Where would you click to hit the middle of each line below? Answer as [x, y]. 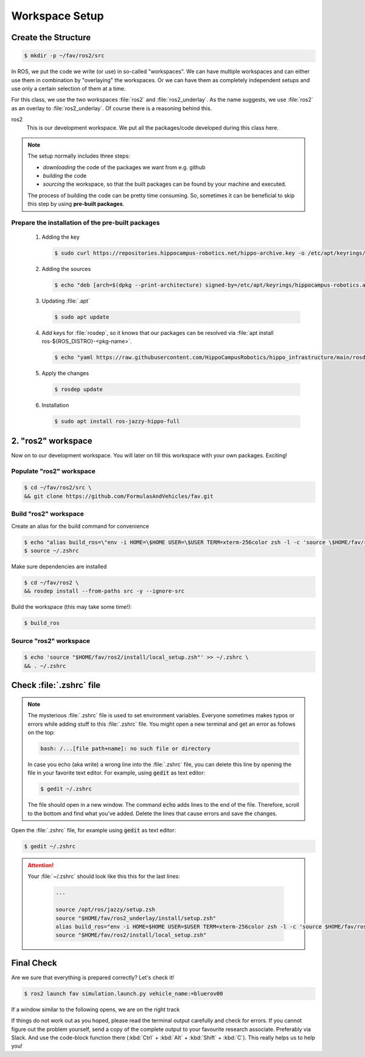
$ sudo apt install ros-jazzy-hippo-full [117, 421]
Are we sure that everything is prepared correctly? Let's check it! [93, 977]
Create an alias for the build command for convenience [80, 526]
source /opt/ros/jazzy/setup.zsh [105, 910]
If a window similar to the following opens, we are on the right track [96, 1009]
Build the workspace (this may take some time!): [71, 607]
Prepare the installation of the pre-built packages [86, 222]
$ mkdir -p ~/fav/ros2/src [64, 56]
